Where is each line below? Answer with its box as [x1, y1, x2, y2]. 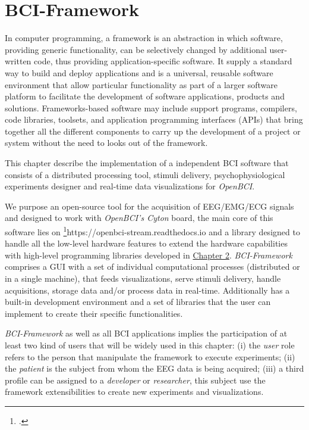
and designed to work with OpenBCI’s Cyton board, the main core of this [5, 211, 273, 224]
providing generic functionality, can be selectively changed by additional [5, 43, 267, 55]
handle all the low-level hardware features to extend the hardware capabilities [5, 237, 288, 250]
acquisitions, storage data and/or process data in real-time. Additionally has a [5, 283, 290, 296]
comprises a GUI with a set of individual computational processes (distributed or [5, 260, 300, 273]
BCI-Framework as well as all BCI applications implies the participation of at [5, 327, 288, 339]
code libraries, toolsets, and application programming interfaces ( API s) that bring [5, 113, 303, 126]
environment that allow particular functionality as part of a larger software [5, 78, 278, 91]
